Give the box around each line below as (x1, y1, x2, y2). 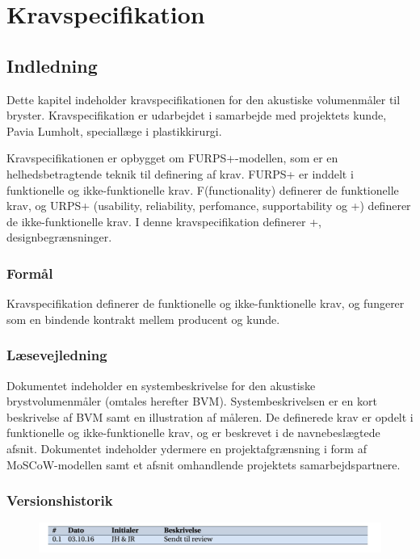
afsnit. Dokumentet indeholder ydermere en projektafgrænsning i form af (6, 439, 367, 456)
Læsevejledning (6, 345, 107, 365)
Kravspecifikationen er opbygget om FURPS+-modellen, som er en (6, 149, 338, 166)
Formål (6, 263, 53, 283)
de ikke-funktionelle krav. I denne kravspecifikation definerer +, (6, 212, 321, 229)
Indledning (6, 53, 98, 78)
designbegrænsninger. (6, 229, 112, 246)
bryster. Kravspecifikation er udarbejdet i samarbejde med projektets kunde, (6, 107, 387, 124)
